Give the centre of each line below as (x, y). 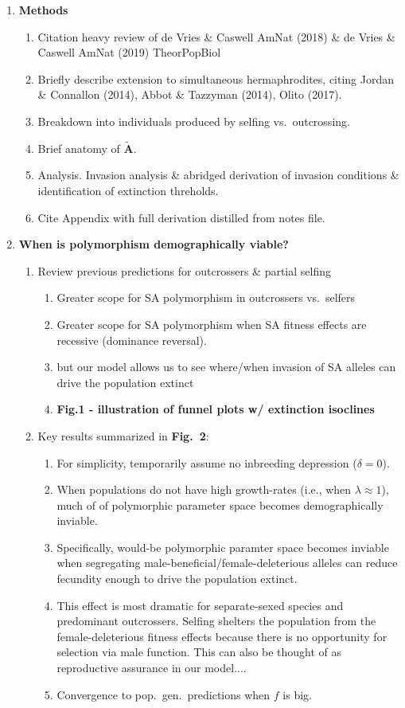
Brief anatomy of (79, 148)
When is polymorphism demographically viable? (154, 244)
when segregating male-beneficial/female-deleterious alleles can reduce (227, 563)
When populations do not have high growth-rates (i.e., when (204, 489)
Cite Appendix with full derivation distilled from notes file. (181, 217)
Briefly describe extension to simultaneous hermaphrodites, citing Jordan (216, 78)
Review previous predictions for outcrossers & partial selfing (184, 270)
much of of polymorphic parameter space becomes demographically (220, 505)
